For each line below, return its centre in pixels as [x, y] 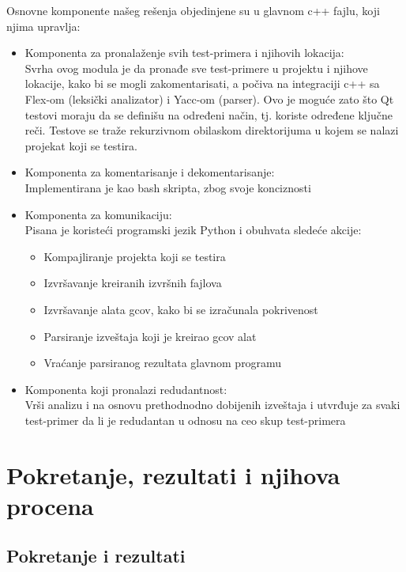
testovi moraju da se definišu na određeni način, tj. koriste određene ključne [209, 114]
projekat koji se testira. [81, 145]
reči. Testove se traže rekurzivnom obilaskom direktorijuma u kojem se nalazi [212, 130]
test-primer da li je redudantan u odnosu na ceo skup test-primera [185, 420]
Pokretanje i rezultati [96, 556]
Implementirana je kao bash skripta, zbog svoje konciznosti [168, 187]
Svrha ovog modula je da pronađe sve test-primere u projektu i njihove [196, 68]
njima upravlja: [43, 26]
